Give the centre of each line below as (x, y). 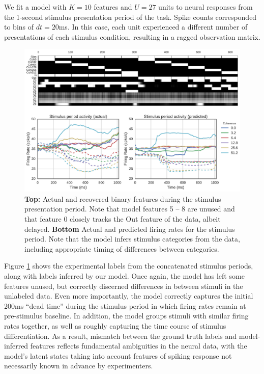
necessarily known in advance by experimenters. (79, 366)
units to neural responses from (206, 7)
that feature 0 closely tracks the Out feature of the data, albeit (123, 219)
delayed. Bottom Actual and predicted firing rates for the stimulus (130, 229)
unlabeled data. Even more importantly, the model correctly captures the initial (129, 296)
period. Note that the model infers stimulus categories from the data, (132, 239)
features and (113, 7)
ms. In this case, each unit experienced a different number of (153, 27)
